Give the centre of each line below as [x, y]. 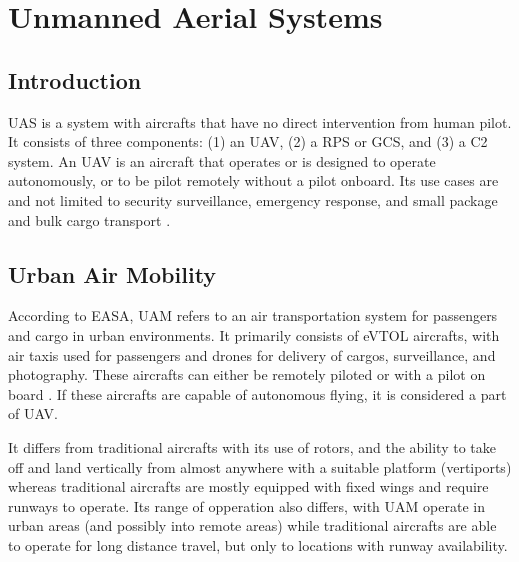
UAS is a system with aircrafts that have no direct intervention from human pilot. [260, 121]
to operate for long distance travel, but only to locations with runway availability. [258, 544]
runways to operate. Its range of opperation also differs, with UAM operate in [246, 505]
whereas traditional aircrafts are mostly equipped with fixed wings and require [248, 486]
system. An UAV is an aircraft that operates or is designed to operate [222, 160]
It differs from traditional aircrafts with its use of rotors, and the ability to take [252, 446]
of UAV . [33, 413]
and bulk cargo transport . [89, 219]
